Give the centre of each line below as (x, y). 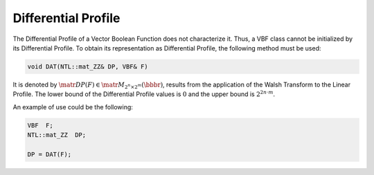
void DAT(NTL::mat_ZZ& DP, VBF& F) (88, 66)
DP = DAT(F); (50, 154)
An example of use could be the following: (73, 107)
